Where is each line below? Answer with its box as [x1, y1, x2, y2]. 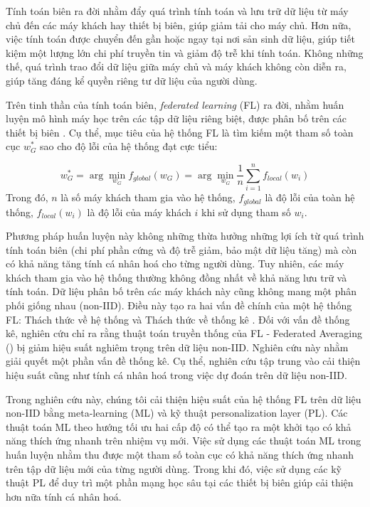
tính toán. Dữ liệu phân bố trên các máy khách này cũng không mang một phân [6, 284, 356, 299]
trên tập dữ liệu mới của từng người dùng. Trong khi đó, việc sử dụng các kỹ [6, 461, 342, 476]
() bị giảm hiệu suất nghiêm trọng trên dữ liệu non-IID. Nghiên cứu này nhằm [6, 339, 349, 354]
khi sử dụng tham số [201, 204, 291, 219]
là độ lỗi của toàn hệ [265, 190, 355, 205]
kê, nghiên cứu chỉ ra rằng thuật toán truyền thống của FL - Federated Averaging [6, 326, 362, 341]
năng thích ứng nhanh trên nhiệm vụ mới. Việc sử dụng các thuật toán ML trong [6, 433, 361, 448]
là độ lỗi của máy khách [87, 204, 191, 219]
